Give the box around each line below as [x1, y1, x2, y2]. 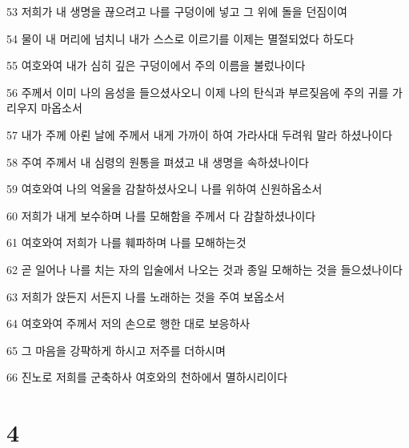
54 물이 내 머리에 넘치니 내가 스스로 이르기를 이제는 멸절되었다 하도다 [6, 30, 355, 46]
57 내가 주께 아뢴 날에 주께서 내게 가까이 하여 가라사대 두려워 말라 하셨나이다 [6, 126, 393, 143]
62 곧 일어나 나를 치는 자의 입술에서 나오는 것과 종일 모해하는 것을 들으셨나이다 [6, 260, 403, 277]
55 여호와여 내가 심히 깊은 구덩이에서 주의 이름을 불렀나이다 [6, 57, 306, 74]
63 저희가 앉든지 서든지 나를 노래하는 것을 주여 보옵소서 [6, 288, 285, 305]
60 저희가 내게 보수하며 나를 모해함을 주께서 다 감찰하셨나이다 [6, 207, 316, 224]
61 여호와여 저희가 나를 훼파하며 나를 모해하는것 [6, 234, 247, 251]
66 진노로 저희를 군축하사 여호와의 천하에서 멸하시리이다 [6, 369, 288, 385]
